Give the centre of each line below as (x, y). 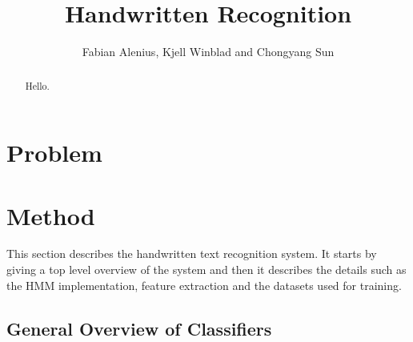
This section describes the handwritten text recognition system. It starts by (192, 253)
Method (51, 215)
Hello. (37, 85)
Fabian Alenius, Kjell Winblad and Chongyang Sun (208, 52)
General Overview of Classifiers (139, 328)
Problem (54, 153)
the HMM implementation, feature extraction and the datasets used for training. (204, 285)
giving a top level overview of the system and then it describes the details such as (206, 270)
